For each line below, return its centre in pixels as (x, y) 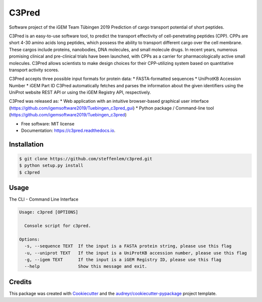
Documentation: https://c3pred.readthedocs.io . (68, 130)
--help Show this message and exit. (86, 266)
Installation (26, 144)
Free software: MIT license (48, 124)
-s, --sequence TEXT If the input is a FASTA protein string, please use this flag (128, 246)
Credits (20, 282)
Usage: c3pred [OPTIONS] (49, 212)
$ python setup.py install (51, 166)
